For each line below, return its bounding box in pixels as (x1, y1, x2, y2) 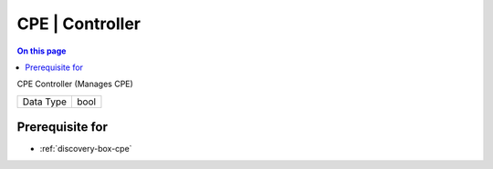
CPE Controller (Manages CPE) (16, 78, 134, 90)
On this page (16, 45, 67, 56)
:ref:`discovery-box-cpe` (39, 144, 132, 154)
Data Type (22, 95, 68, 108)
